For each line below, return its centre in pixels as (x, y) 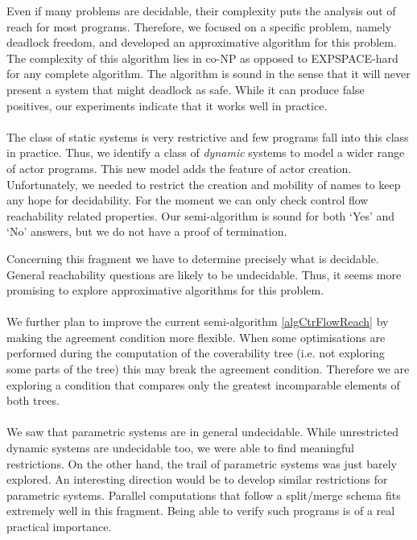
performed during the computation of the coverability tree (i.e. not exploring (196, 353)
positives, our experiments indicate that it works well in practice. (167, 105)
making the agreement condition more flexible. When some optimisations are (196, 337)
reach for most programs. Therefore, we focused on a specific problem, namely (199, 26)
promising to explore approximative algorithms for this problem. (165, 290)
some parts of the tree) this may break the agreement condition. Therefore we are (208, 369)
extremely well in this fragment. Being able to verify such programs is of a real (201, 511)
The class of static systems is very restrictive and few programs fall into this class (208, 136)
